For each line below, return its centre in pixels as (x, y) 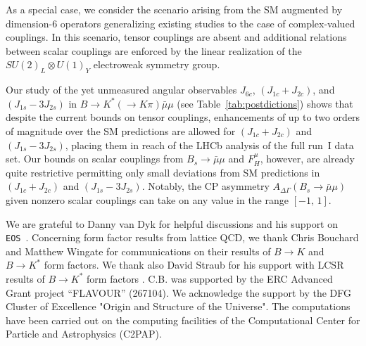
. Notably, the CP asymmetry (206, 186)
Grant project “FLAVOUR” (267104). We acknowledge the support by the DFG (178, 292)
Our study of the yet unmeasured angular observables (121, 90)
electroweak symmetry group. (157, 64)
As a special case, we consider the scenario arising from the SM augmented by (174, 9)
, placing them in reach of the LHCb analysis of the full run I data (209, 145)
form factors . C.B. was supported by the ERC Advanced (210, 278)
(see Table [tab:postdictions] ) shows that (265, 103)
